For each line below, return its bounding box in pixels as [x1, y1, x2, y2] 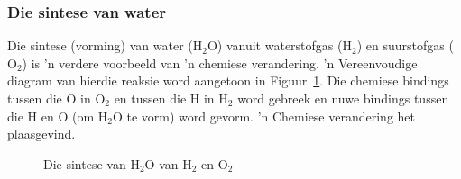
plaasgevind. [7, 124, 76, 143]
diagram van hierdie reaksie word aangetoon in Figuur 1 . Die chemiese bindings [7, 71, 449, 90]
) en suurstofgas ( [356, 36, 454, 55]
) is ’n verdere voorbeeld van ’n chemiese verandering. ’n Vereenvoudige [22, 53, 418, 72]
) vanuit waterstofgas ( [217, 36, 343, 55]
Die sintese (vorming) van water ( [7, 36, 193, 55]
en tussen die [114, 89, 187, 107]
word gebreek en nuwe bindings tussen [237, 89, 449, 107]
